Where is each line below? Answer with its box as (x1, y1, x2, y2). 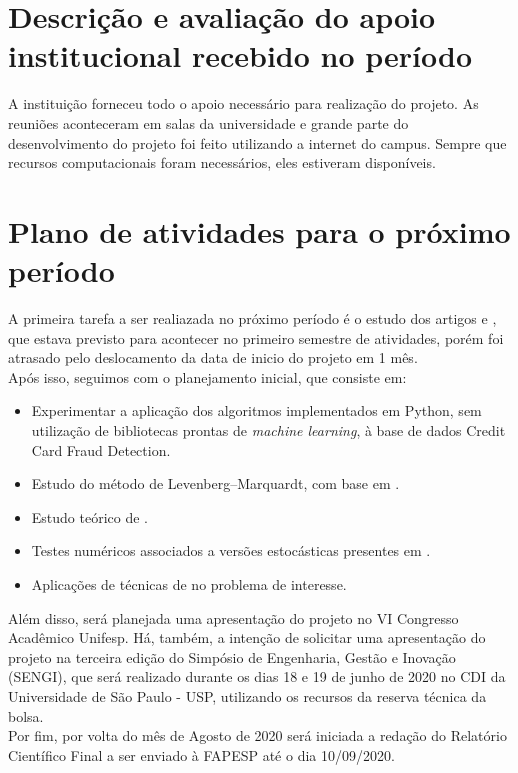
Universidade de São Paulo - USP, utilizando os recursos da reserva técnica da (8, 685, 487, 706)
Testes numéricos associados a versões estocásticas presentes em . (31, 540, 431, 561)
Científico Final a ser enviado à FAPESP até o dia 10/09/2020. (8, 744, 395, 765)
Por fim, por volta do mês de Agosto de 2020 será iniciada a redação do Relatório (8, 725, 507, 746)
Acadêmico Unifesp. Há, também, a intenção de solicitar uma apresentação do (8, 627, 486, 648)
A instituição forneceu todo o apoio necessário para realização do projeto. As (8, 93, 479, 114)
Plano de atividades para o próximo (8, 210, 511, 251)
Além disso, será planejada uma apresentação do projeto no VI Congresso (8, 607, 459, 628)
